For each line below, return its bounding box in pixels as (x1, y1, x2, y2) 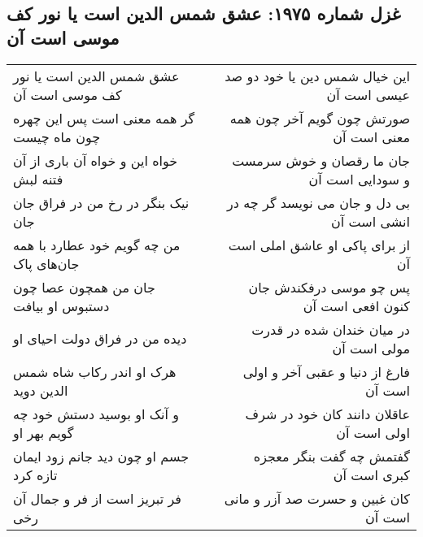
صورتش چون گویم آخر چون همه (229, 108, 410, 128)
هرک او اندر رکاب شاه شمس (13, 362, 177, 381)
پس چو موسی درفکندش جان (248, 277, 410, 297)
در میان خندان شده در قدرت (251, 319, 410, 339)
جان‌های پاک (13, 253, 80, 273)
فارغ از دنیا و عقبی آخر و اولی (242, 362, 410, 381)
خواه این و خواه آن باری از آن (13, 150, 178, 170)
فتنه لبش (13, 169, 63, 188)
